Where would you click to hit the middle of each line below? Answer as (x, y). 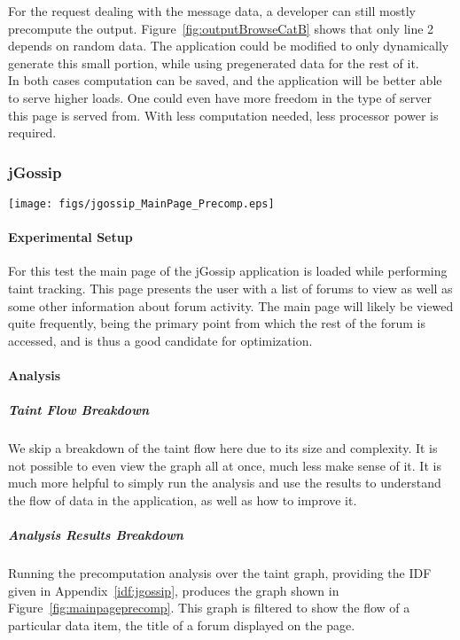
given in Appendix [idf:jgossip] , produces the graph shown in (174, 590)
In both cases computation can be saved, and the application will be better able (225, 80)
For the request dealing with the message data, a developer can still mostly (212, 11)
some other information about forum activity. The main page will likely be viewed (231, 305)
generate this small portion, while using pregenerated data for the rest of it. (214, 62)
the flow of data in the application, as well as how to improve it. (183, 500)
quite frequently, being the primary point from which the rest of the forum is (217, 323)
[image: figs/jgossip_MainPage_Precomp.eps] (141, 203)
